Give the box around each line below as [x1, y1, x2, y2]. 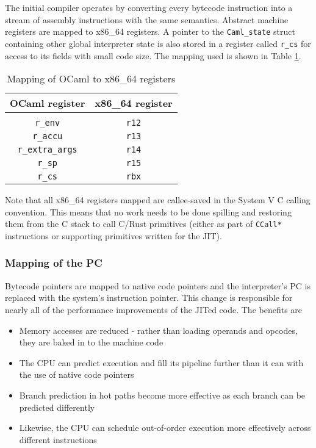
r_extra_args [17, 145, 77, 155]
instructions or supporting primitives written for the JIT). [5, 229, 222, 242]
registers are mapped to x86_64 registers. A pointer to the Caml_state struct [5, 25, 295, 38]
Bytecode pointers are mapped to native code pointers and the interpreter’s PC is [5, 279, 311, 292]
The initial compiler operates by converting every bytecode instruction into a [5, 1, 293, 13]
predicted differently [19, 400, 95, 413]
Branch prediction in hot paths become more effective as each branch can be [19, 388, 306, 401]
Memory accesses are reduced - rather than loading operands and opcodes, [19, 323, 298, 336]
